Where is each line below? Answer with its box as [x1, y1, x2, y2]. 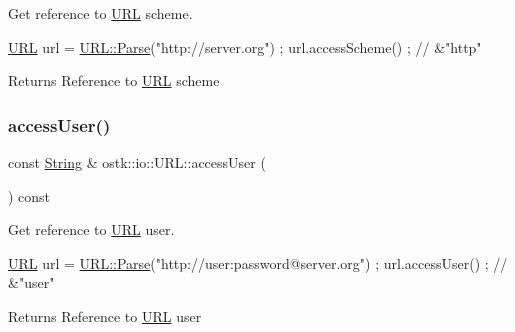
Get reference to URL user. [8, 219, 175, 240]
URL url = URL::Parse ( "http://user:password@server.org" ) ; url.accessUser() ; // [8, 252, 508, 273]
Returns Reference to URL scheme [8, 70, 220, 91]
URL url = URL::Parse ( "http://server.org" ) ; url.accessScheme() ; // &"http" [8, 36, 482, 57]
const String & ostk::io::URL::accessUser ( [8, 152, 266, 172]
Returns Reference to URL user [8, 305, 202, 326]
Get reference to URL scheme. [8, 3, 193, 23]
